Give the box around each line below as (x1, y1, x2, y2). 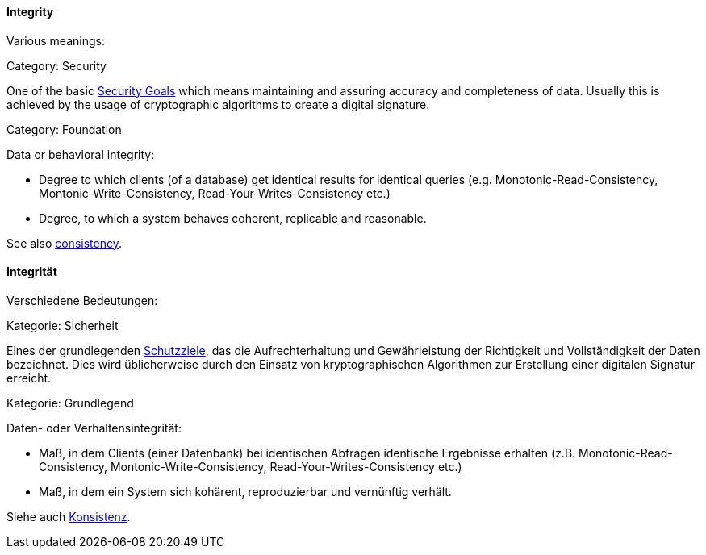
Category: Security (6, 58, 107, 73)
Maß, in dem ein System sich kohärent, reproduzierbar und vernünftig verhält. (39, 484, 452, 499)
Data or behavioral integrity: (6, 147, 155, 161)
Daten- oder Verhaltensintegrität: (6, 420, 182, 435)
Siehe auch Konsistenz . (6, 509, 131, 524)
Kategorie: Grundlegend (6, 395, 134, 410)
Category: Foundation (6, 122, 122, 136)
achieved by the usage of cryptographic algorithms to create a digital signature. (6, 97, 430, 111)
